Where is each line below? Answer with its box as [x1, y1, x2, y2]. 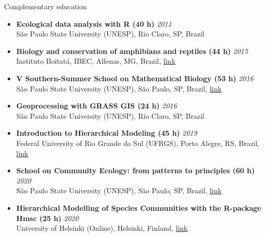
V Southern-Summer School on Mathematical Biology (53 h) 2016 [16, 72, 254, 83]
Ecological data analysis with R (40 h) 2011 [16, 18, 172, 29]
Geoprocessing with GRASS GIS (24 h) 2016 [16, 100, 177, 111]
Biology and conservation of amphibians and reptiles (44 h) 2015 [16, 45, 248, 56]
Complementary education [4, 1, 87, 11]
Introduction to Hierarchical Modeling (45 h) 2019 [16, 127, 197, 138]
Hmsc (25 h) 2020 [16, 212, 79, 223]
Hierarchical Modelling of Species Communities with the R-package [16, 202, 261, 213]
